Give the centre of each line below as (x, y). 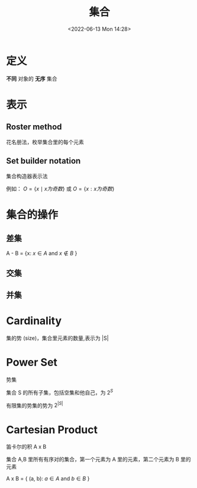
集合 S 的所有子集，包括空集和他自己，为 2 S (60, 392)
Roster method (34, 127)
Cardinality (34, 321)
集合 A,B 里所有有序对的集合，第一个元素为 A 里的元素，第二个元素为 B (93, 460)
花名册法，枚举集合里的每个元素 (45, 142)
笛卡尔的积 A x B (26, 447)
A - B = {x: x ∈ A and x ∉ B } (42, 253)
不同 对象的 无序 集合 (32, 78)
